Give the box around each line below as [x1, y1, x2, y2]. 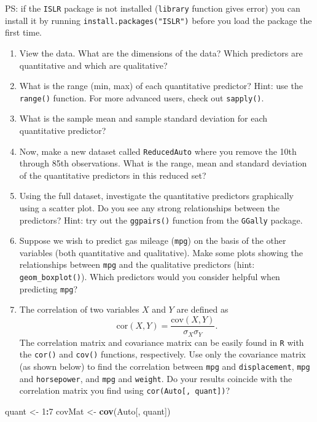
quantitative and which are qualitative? [19, 58, 168, 71]
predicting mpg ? [19, 282, 78, 295]
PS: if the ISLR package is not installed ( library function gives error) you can [5, 2, 300, 14]
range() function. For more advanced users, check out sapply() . [19, 91, 264, 104]
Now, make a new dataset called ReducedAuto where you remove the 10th [19, 144, 297, 157]
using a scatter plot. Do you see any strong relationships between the [19, 201, 280, 214]
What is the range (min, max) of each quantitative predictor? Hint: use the [19, 79, 303, 92]
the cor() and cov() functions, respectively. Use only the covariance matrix [19, 348, 306, 361]
